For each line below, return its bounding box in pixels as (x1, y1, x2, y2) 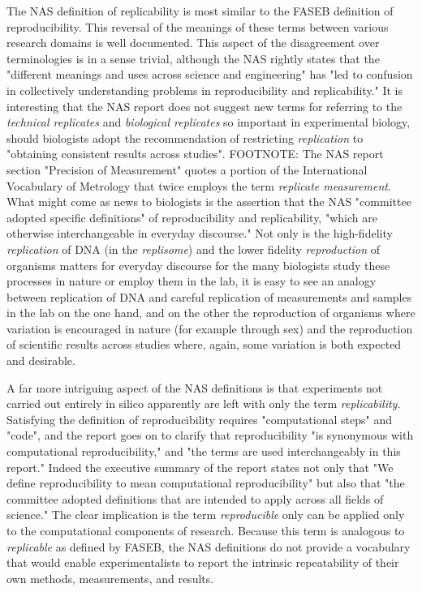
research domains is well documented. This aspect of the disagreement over (6, 34, 380, 51)
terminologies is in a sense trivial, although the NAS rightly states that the (6, 49, 380, 66)
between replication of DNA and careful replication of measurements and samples (6, 288, 412, 305)
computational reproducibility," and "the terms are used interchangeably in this (6, 443, 401, 460)
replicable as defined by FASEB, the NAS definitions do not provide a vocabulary (6, 538, 411, 555)
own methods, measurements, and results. (6, 569, 214, 586)
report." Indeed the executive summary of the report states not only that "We (6, 458, 394, 475)
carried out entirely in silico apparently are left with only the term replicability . (6, 395, 401, 412)
